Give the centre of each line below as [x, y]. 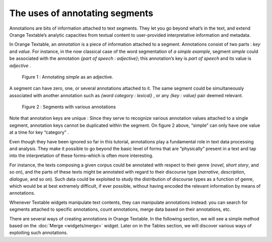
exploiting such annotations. [39, 233]
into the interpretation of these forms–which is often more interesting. [81, 155]
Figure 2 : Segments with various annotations [69, 107]
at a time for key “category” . [39, 132]
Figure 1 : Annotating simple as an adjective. [67, 77]
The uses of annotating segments [81, 13]
